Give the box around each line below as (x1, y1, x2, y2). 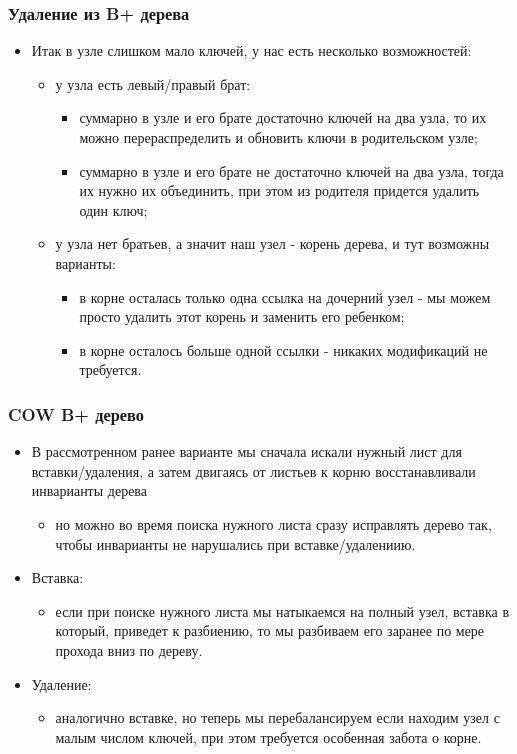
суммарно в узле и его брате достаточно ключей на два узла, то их (79, 107, 487, 128)
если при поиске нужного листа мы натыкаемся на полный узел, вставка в (55, 600, 509, 621)
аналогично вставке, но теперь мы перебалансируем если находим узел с (55, 707, 500, 728)
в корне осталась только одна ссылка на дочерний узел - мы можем (79, 286, 491, 307)
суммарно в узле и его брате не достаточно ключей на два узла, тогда (79, 160, 504, 181)
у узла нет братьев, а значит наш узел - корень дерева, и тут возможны (55, 233, 490, 254)
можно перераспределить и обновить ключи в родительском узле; (79, 127, 478, 147)
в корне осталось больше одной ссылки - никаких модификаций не (79, 339, 488, 360)
